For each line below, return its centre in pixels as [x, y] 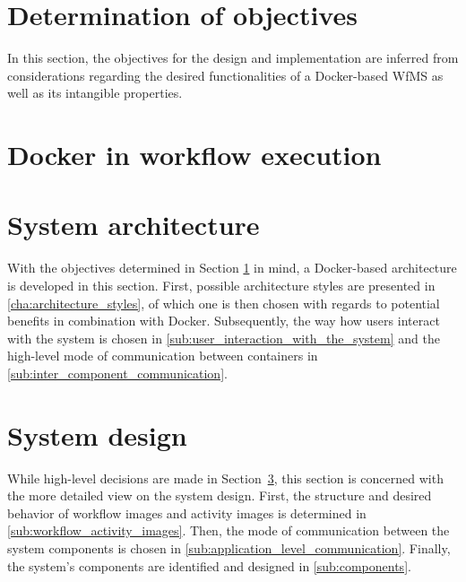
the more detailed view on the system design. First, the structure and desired [220, 495]
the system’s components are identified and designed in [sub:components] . [209, 565]
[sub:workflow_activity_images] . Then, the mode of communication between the [229, 530]
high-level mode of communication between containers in [163, 356]
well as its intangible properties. [95, 93]
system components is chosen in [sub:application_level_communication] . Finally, [229, 548]
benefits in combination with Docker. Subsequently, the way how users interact [224, 321]
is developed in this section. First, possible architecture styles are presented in [221, 285]
